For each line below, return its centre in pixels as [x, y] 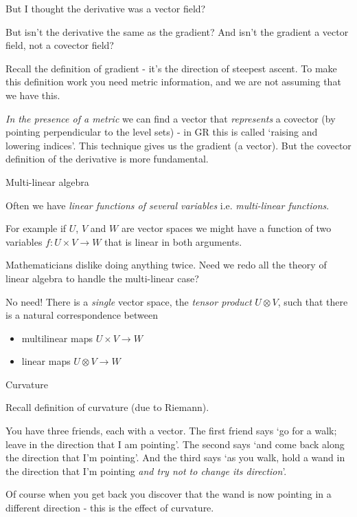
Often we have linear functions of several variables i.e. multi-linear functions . [168, 205]
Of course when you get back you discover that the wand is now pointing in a [169, 494]
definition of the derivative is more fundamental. [107, 159]
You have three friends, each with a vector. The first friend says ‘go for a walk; [171, 431]
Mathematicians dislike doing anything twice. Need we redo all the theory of [166, 265]
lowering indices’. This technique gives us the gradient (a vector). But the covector [178, 145]
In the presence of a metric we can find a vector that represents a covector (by [171, 118]
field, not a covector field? [60, 45]
